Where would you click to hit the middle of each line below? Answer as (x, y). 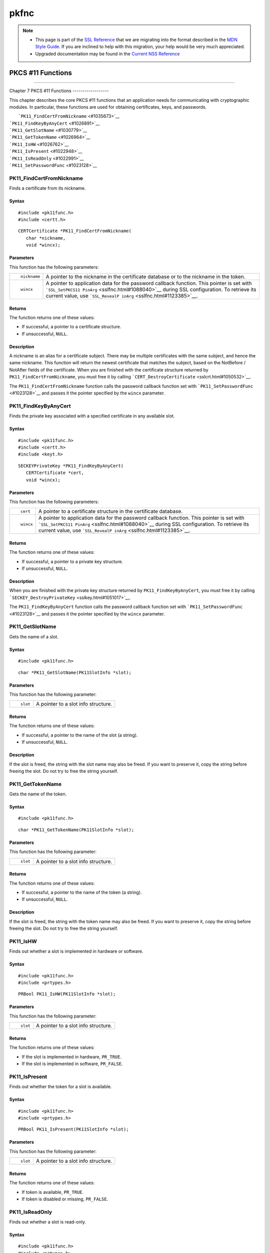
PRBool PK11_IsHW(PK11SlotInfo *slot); (67, 994)
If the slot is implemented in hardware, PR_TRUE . (72, 1057)
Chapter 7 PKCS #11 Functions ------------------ (59, 91)
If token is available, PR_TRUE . (53, 1192)
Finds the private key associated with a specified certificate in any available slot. (92, 416)
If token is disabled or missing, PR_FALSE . (65, 1199)
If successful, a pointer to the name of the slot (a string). (80, 735)
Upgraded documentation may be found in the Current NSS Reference (107, 54)
